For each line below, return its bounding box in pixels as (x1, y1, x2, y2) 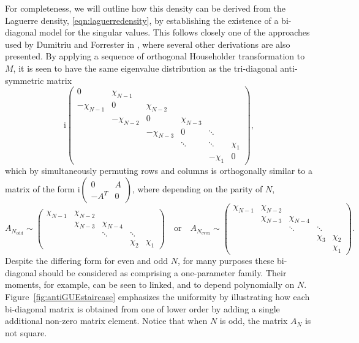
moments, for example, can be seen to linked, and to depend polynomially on (5, 278, 295, 291)
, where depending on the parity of (132, 182, 263, 195)
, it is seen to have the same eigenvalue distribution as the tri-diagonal (13, 61, 278, 74)
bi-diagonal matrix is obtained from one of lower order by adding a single (5, 302, 280, 315)
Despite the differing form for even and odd (5, 254, 168, 267)
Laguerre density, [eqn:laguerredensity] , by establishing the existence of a (5, 13, 279, 26)
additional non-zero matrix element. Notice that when (5, 314, 208, 327)
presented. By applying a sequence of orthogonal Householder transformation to (5, 50, 305, 62)
